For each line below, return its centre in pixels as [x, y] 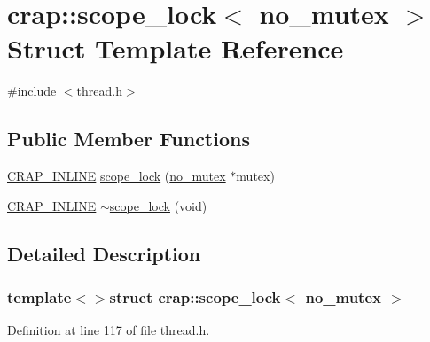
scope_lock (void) [158, 205]
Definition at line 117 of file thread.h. [109, 330]
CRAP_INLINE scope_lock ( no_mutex [117, 176]
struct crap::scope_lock [195, 297]
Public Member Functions [129, 139]
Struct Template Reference [176, 48]
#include [32, 91]
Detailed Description [104, 253]
